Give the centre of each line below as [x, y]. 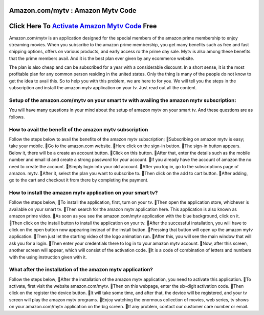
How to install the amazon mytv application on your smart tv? [84, 193]
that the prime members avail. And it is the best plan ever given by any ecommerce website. [102, 58]
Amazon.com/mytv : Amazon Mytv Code [73, 10]
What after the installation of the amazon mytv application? [81, 270]
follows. [17, 117]
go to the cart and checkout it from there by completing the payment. [79, 180]
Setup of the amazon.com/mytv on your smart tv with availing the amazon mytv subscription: [123, 100]
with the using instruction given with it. [48, 257]
